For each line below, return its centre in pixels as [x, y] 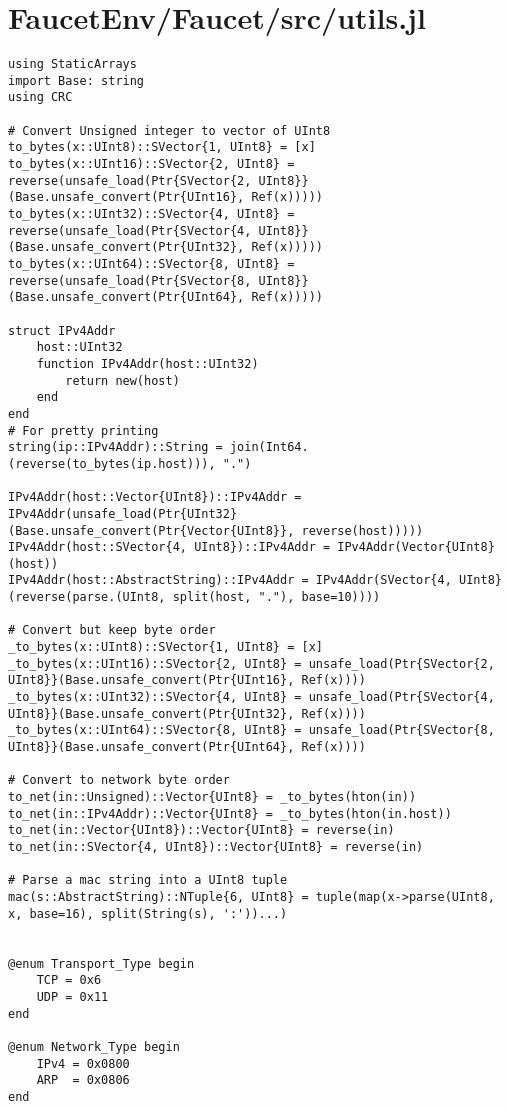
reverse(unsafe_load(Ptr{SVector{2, [130, 180]
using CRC [40, 97]
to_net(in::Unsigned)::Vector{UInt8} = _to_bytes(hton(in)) [212, 797]
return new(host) [122, 380]
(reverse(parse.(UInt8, [87, 597]
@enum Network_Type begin [94, 1046]
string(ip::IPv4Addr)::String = [115, 447]
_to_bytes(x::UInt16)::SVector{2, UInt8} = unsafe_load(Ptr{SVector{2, [251, 663]
